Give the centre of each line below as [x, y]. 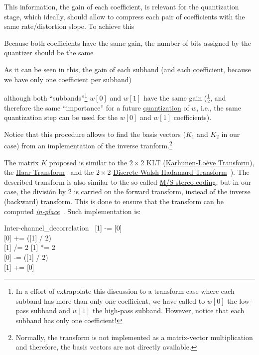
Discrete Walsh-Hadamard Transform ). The [181, 172]
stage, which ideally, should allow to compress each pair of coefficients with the [125, 16]
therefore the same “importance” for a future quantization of [97, 107]
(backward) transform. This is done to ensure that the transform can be [114, 201]
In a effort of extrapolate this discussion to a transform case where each [125, 291]
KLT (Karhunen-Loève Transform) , [200, 162]
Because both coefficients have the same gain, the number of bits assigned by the [128, 43]
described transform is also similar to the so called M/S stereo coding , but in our [128, 181]
